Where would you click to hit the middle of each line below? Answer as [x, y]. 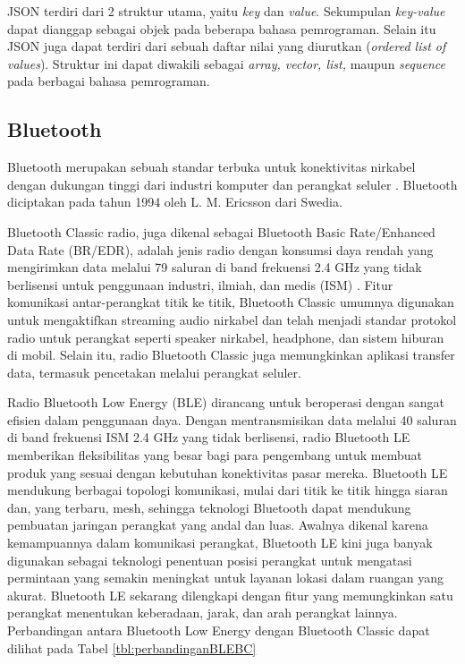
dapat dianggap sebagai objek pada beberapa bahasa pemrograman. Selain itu [222, 28]
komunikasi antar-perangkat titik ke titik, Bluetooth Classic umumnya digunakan [231, 302]
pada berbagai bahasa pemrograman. [109, 81]
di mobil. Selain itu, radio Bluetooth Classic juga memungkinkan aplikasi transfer [231, 355]
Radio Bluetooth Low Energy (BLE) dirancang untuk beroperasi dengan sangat [226, 402]
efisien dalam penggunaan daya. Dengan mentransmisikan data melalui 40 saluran [232, 419]
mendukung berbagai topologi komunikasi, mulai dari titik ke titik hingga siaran [228, 490]
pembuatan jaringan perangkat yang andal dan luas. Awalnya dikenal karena [218, 525]
